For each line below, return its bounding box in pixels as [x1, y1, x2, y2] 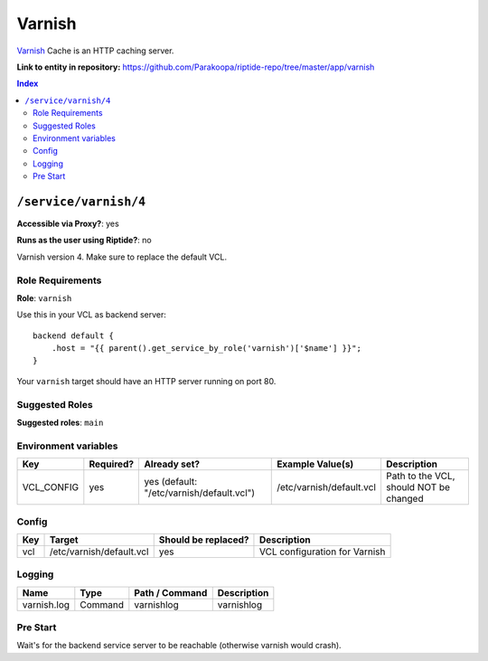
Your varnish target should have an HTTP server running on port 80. [16, 375, 277, 386]
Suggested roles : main [16, 417, 104, 428]
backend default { [33, 330, 115, 341]
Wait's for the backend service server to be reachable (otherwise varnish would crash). [16, 640, 343, 651]
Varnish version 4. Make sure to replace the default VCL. [16, 251, 228, 262]
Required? [89, 458, 135, 470]
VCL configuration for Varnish [258, 545, 386, 558]
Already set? [144, 458, 201, 470]
